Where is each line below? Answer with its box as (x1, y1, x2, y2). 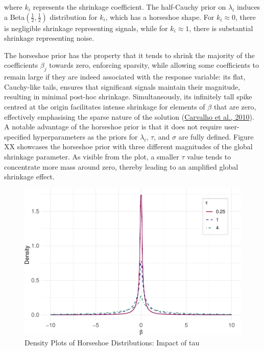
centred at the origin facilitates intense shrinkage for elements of (4, 101, 205, 112)
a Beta (4, 11, 25, 22)
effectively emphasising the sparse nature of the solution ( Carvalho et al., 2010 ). (4, 111, 254, 122)
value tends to (187, 151, 231, 161)
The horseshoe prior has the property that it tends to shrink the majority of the (4, 49, 255, 60)
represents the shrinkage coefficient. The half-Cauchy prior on (33, 2, 226, 12)
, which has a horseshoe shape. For (105, 11, 214, 22)
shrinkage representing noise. (4, 33, 94, 43)
